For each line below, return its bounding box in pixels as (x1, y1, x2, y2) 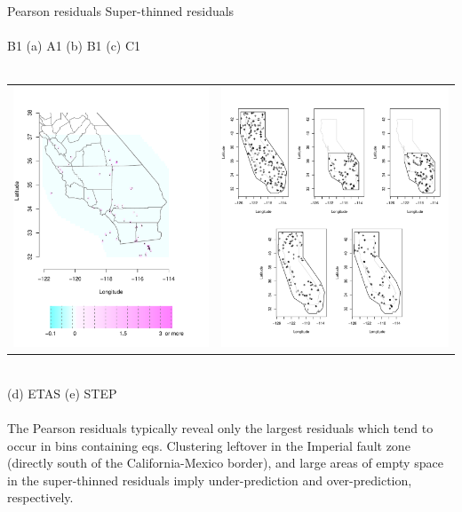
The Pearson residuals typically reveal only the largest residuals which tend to (7, 418, 434, 437)
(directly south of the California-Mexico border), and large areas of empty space (7, 453, 443, 472)
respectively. (7, 488, 74, 507)
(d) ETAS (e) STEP (7, 383, 117, 402)
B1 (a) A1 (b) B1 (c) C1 (7, 36, 141, 55)
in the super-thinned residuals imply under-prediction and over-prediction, (7, 470, 412, 489)
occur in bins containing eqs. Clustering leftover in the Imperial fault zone (7, 436, 410, 454)
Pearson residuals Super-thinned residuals (7, 2, 235, 20)
